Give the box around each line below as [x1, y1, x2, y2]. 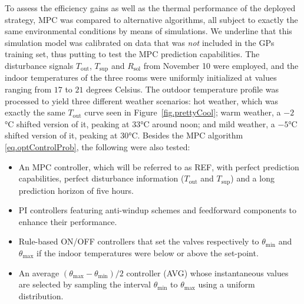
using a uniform [198, 278, 255, 290]
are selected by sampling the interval [18, 278, 151, 290]
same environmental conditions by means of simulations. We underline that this [5, 25, 292, 37]
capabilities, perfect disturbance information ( [18, 172, 184, 184]
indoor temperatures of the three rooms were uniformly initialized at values [5, 71, 277, 84]
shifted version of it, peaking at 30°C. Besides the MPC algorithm [5, 129, 243, 141]
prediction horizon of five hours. [18, 184, 134, 196]
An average [18, 266, 60, 279]
